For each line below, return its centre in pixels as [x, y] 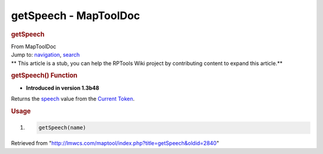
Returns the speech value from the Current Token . [73, 99]
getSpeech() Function [44, 76]
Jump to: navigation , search [45, 55]
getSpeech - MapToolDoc [76, 16]
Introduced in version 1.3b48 [63, 88]
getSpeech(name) [63, 128]
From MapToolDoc [34, 46]
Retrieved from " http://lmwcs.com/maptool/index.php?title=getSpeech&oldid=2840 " [115, 143]
